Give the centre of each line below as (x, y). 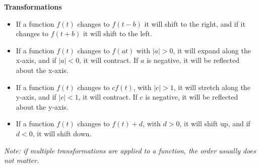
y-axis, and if (36, 97)
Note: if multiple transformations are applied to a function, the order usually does (130, 150)
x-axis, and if (36, 60)
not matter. (22, 160)
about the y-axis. (42, 106)
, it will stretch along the (212, 87)
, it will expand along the (212, 50)
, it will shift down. (62, 133)
